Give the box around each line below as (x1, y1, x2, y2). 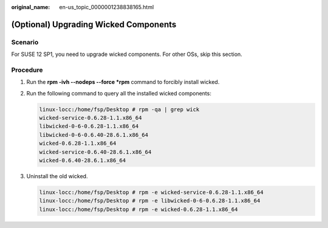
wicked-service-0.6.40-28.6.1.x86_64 (39, 148, 152, 155)
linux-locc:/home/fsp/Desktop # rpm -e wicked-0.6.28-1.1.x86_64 (39, 206, 238, 213)
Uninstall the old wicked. (26, 173, 88, 179)
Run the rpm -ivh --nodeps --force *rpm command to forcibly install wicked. (26, 78, 220, 86)
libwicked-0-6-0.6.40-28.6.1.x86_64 (39, 131, 149, 138)
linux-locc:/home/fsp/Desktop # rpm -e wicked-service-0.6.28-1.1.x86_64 (39, 188, 264, 196)
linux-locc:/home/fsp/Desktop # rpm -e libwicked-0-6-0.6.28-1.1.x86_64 (39, 198, 261, 204)
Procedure (11, 66, 43, 74)
